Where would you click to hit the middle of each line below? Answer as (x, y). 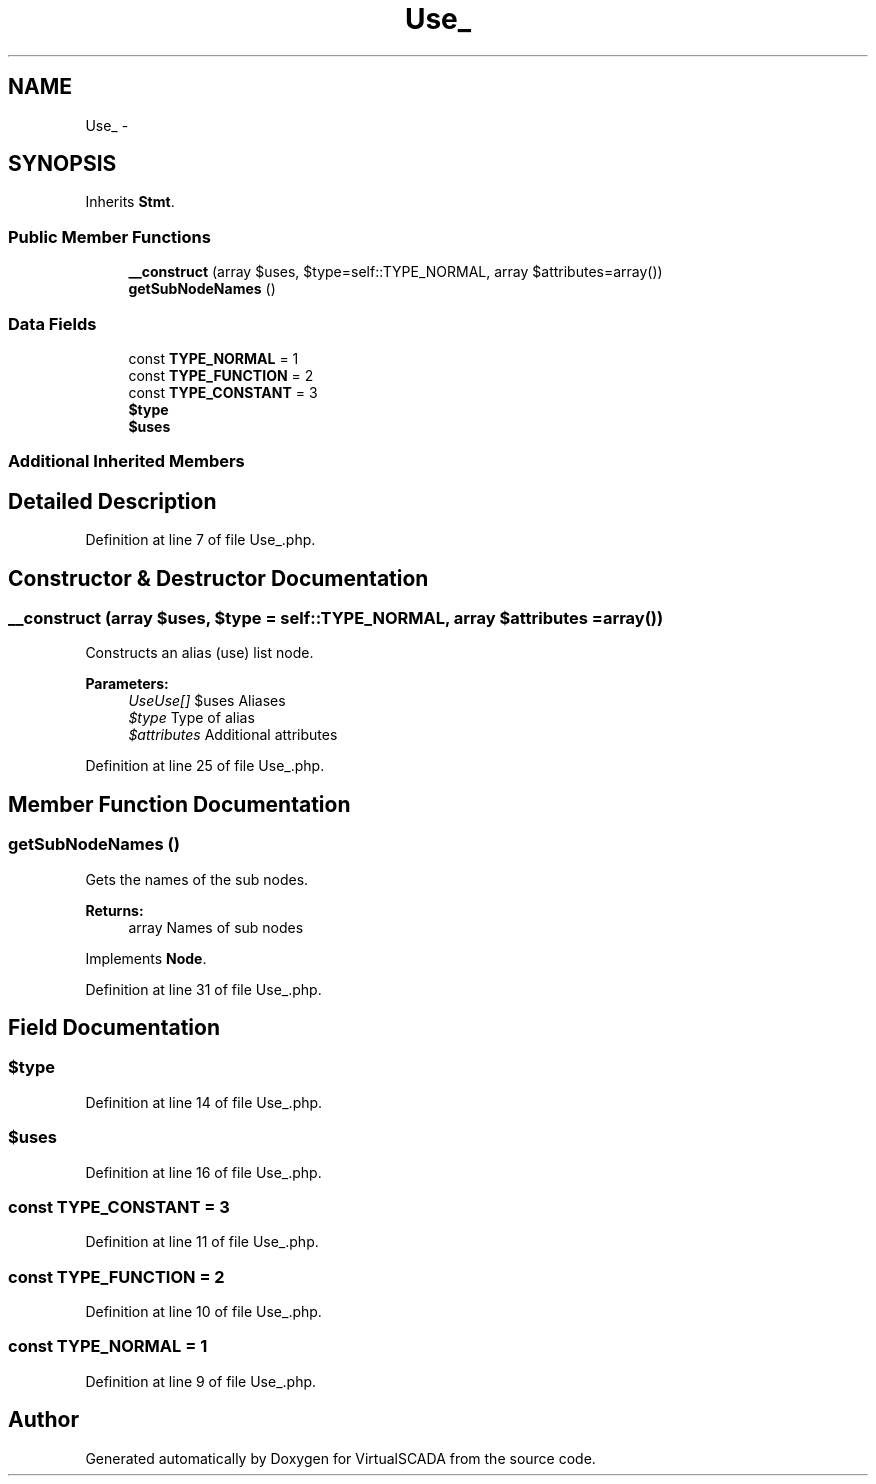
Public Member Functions (109, 236)
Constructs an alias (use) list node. (199, 653)
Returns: (114, 910)
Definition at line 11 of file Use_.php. (202, 1242)
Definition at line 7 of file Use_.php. (200, 540)
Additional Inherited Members (126, 461)
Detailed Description (112, 501)
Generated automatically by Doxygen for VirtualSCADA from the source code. (340, 1458)
